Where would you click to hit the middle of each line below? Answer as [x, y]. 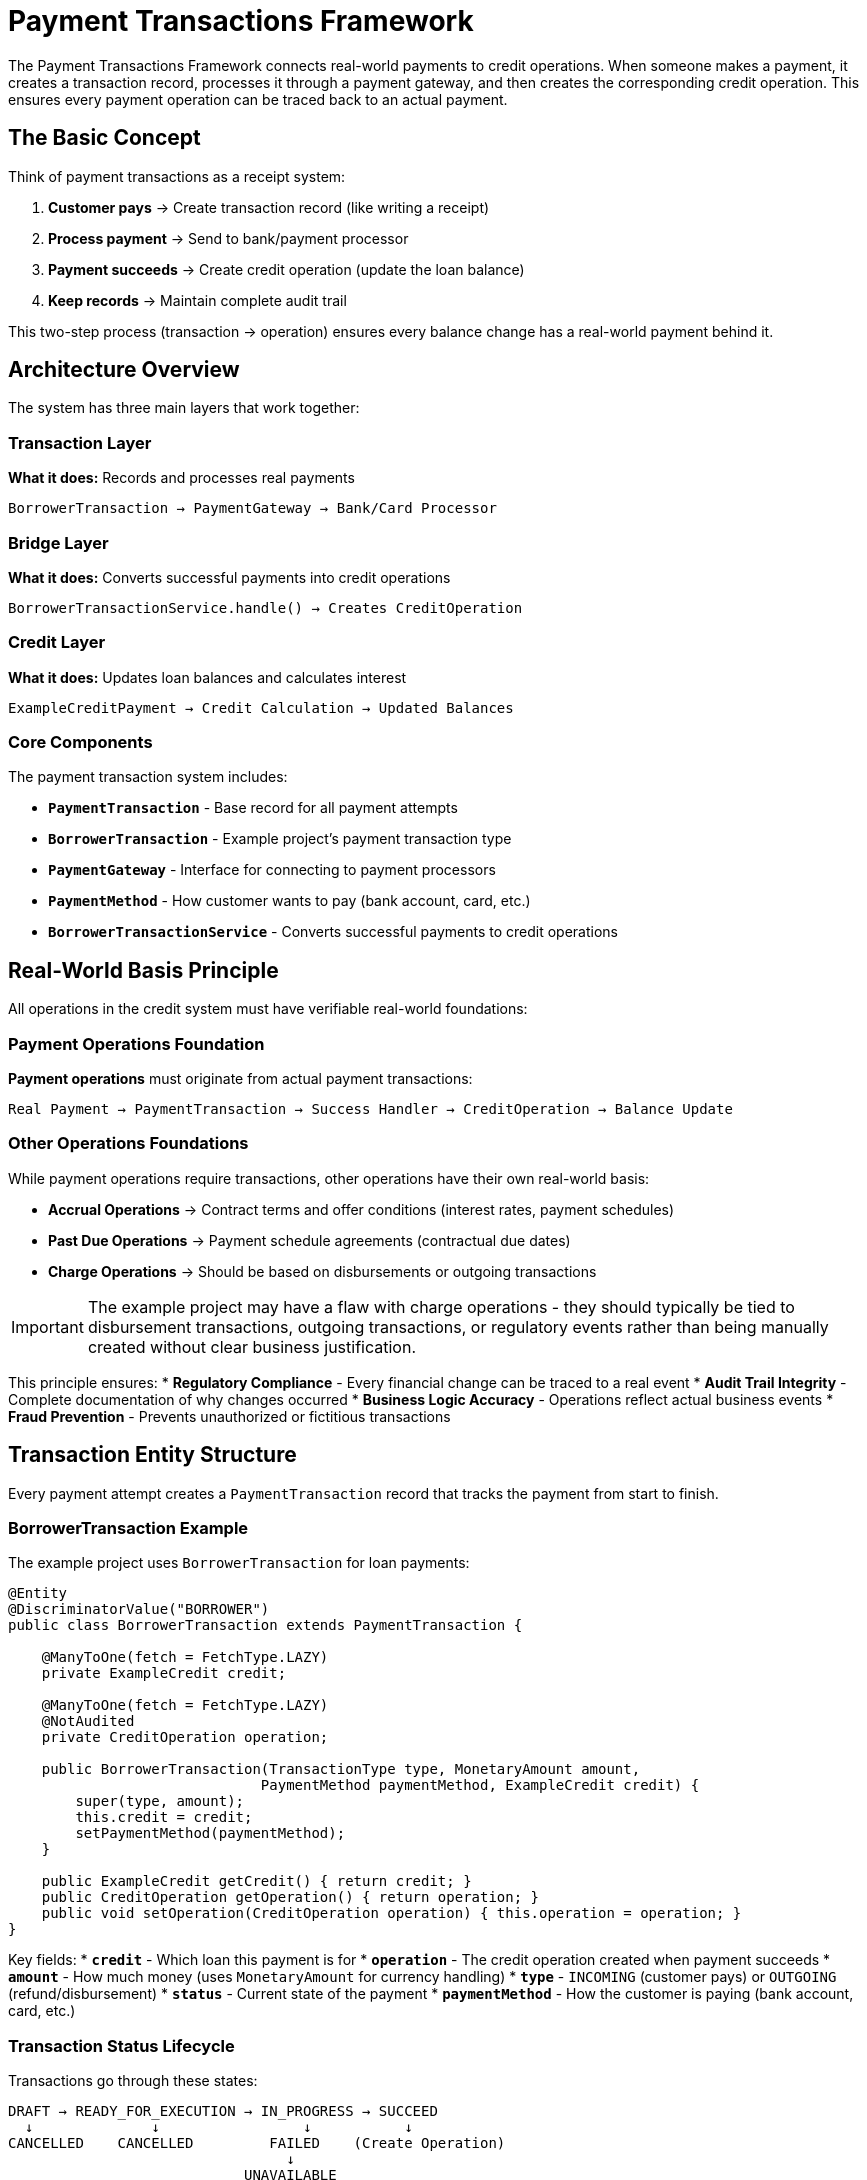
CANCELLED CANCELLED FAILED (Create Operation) [257, 2143]
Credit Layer [57, 642]
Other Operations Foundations [128, 1143]
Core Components [80, 742]
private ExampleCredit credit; [164, 1673]
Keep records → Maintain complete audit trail [197, 300]
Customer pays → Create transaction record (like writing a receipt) [269, 207]
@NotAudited [88, 1721]
